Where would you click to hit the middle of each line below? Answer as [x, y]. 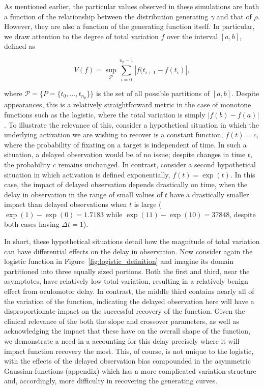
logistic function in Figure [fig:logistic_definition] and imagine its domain [119, 261]
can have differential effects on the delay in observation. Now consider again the [128, 251]
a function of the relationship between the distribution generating [106, 16]
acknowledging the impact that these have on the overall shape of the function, [127, 331]
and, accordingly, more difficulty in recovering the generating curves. [111, 381]
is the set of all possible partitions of [153, 93]
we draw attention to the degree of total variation [81, 36]
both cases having [32, 224]
